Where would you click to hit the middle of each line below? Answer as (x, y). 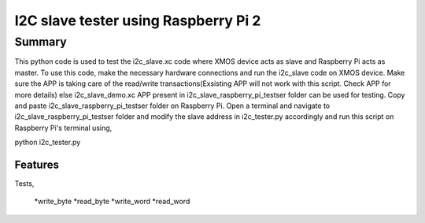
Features (37, 164)
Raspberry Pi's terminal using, (63, 128)
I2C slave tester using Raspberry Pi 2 (138, 20)
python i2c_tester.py (48, 143)
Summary (41, 42)
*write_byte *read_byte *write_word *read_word (112, 202)
